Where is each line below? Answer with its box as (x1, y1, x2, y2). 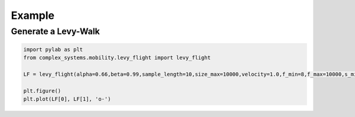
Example (11, 9, 54, 22)
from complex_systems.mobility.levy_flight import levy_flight (23, 54, 211, 61)
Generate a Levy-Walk (11, 26, 100, 37)
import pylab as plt (23, 46, 83, 53)
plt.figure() (23, 87, 62, 94)
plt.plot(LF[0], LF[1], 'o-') (23, 96, 111, 103)
